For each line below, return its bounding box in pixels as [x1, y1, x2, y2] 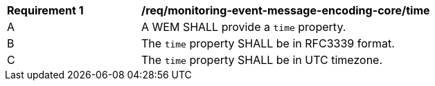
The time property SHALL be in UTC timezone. [141, 53, 383, 67]
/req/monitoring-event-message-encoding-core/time [141, 3, 430, 17]
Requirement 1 [7, 3, 84, 17]
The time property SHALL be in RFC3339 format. [141, 36, 395, 50]
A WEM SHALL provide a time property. [141, 20, 346, 34]
